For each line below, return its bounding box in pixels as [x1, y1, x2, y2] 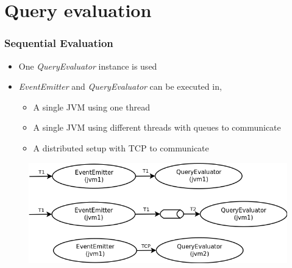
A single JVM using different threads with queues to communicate [33, 121, 281, 134]
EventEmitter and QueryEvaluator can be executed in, [18, 80, 222, 93]
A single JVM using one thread [33, 100, 150, 113]
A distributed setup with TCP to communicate [33, 141, 209, 154]
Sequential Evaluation [4, 35, 113, 51]
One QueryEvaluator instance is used [18, 59, 157, 72]
